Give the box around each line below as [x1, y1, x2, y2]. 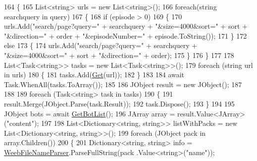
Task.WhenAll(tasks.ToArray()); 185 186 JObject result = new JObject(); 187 [4, 79, 242, 89]
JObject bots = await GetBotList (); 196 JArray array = [4, 108, 175, 118]
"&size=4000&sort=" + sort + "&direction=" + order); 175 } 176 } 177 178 [4, 50, 234, 60]
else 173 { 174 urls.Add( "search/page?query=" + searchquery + [4, 40, 198, 51]
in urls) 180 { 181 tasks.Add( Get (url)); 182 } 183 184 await [4, 69, 185, 80]
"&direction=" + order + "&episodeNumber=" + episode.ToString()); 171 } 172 [4, 30, 247, 41]
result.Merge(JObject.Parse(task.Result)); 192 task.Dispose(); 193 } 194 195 [4, 98, 235, 108]
